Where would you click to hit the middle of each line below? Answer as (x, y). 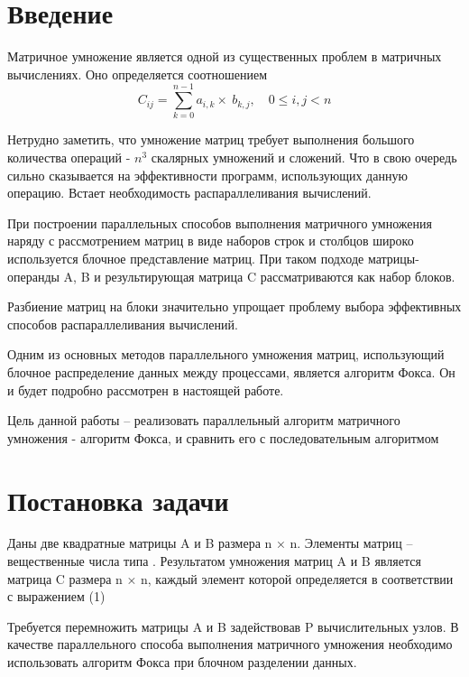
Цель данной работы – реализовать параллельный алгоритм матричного (204, 420)
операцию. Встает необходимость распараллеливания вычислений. (189, 193)
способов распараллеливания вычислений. (123, 324)
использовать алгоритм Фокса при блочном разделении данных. (182, 662)
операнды (33, 276)
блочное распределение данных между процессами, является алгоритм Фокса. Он (231, 371)
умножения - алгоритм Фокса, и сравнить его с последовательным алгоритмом (223, 437)
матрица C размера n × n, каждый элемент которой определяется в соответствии (230, 578)
